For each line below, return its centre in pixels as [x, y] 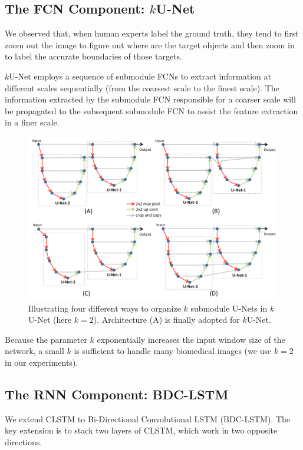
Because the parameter [46, 339]
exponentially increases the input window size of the [191, 339]
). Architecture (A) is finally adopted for [167, 320]
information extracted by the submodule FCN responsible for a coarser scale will [150, 99]
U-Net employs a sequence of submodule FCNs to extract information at [140, 76]
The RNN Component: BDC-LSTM [117, 394]
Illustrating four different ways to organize [105, 308]
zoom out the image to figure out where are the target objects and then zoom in [150, 44]
